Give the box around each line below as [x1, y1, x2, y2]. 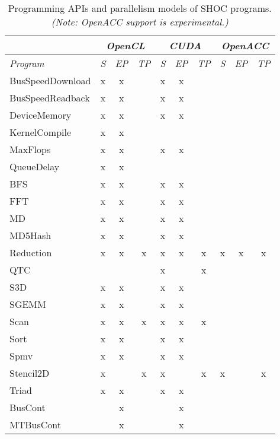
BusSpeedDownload [9, 74, 91, 87]
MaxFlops [9, 142, 51, 156]
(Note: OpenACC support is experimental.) [51, 15, 228, 28]
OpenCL [106, 39, 145, 52]
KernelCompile [9, 125, 72, 139]
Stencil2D [9, 366, 50, 380]
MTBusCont [9, 418, 61, 431]
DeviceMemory [9, 108, 72, 122]
